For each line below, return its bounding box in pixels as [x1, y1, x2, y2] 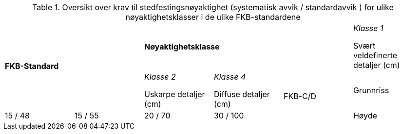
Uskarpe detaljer [144, 89, 205, 99]
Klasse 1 [353, 23, 384, 33]
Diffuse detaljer [213, 89, 270, 99]
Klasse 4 [213, 72, 246, 82]
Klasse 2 [144, 72, 176, 82]
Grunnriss [353, 85, 389, 95]
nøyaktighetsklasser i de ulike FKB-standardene [125, 12, 301, 22]
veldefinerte [353, 50, 398, 60]
